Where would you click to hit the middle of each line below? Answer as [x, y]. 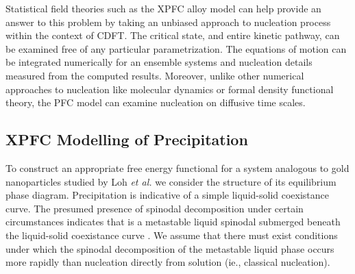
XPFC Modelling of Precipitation [127, 139]
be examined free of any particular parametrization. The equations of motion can [176, 48]
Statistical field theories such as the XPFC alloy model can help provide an [163, 8]
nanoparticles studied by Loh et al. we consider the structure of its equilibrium [171, 181]
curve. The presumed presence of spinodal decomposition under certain [155, 208]
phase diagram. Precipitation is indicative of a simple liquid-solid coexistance [168, 195]
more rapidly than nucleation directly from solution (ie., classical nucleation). [168, 262]
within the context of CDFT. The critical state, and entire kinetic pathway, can [173, 35]
